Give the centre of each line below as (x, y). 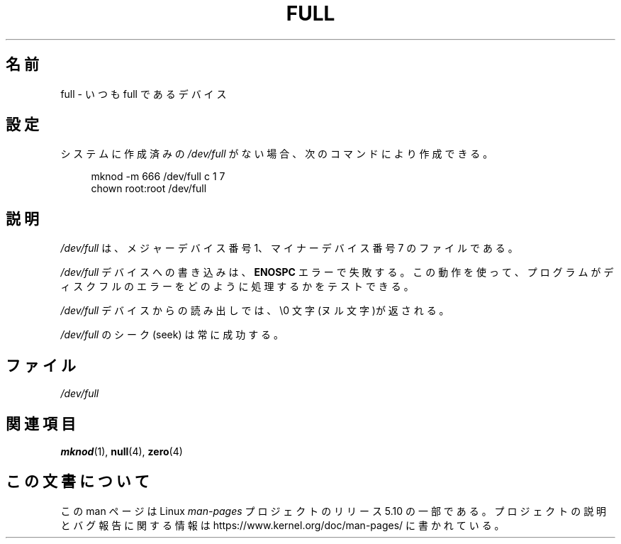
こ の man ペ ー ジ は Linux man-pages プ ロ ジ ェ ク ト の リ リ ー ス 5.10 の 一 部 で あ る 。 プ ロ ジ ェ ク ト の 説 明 (334, 511)
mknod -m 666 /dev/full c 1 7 (158, 177)
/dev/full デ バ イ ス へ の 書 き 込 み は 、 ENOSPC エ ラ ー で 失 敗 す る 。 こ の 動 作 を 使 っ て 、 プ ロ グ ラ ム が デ (337, 272)
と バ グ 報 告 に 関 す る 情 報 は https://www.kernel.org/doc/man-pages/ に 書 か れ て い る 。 (282, 525)
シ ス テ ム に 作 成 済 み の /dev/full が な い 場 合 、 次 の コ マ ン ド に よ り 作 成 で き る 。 (277, 154)
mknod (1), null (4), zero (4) (122, 451)
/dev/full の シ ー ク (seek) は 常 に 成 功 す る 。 (172, 335)
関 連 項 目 (41, 423)
